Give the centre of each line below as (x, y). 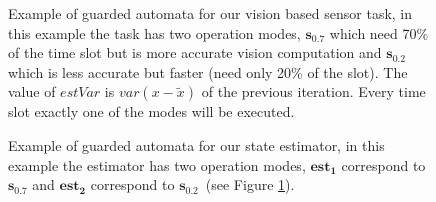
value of (32, 91)
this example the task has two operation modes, (154, 32)
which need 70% (379, 32)
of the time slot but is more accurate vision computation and (195, 52)
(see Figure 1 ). (250, 184)
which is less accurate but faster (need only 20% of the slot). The (208, 71)
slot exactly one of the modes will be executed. (151, 111)
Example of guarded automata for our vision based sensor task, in (210, 13)
